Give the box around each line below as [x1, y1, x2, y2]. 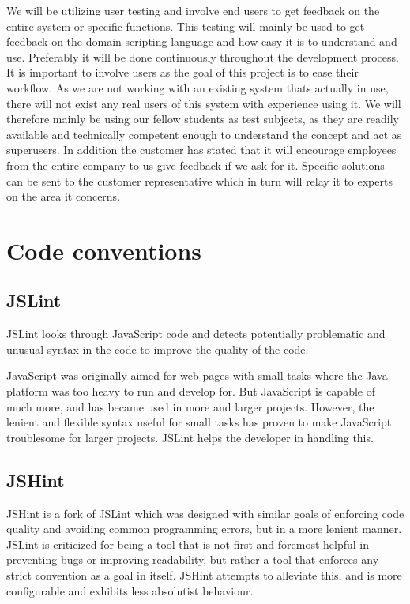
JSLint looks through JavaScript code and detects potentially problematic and [6, 325, 386, 342]
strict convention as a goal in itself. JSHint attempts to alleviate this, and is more [6, 567, 402, 583]
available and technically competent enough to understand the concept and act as [6, 126, 402, 142]
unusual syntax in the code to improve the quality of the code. [6, 340, 309, 357]
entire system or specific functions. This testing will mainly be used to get [6, 17, 365, 34]
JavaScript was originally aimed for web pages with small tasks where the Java [6, 367, 388, 384]
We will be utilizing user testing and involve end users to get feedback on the [6, 2, 380, 18]
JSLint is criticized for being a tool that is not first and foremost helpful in [6, 535, 370, 552]
